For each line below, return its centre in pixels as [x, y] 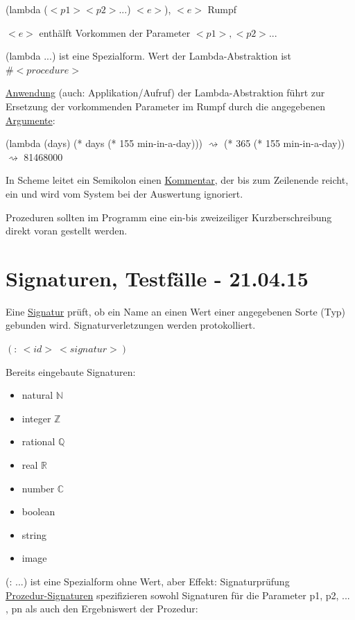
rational [38, 441]
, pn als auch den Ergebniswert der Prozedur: [102, 609]
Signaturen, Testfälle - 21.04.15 [157, 278]
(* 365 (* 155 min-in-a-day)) [285, 143]
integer [36, 418]
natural [37, 395]
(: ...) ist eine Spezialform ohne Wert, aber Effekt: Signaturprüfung [148, 581]
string [34, 534]
